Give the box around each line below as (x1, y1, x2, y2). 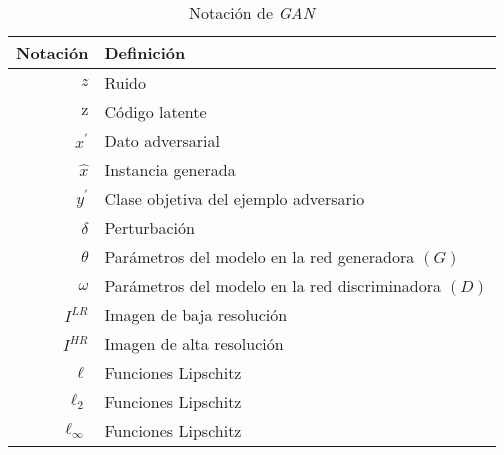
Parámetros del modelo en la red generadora (104, 245, 415, 268)
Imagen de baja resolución (104, 303, 288, 326)
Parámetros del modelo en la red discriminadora (104, 274, 442, 297)
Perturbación (104, 216, 195, 239)
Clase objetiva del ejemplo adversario (104, 187, 365, 210)
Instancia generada (104, 158, 236, 181)
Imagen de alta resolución (104, 332, 284, 355)
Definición (104, 41, 186, 64)
